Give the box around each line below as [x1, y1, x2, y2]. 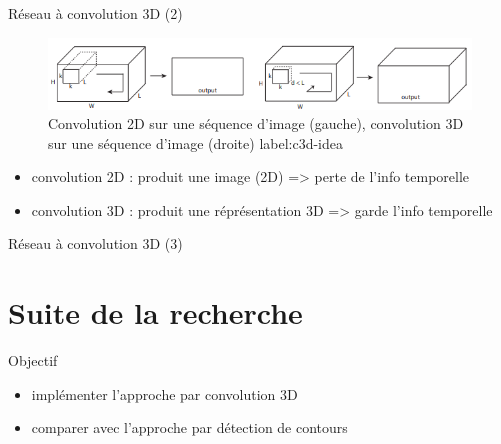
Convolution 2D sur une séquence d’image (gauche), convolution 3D [48, 113, 464, 134]
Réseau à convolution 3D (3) [8, 233, 183, 254]
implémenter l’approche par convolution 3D [31, 383, 298, 404]
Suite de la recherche [8, 292, 303, 333]
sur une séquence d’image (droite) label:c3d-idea [48, 132, 344, 153]
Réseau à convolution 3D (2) [8, 3, 183, 23]
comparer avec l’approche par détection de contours [31, 417, 348, 438]
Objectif [8, 350, 58, 371]
